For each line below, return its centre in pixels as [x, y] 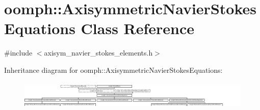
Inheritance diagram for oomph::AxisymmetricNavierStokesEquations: [113, 70]
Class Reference [138, 28]
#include [18, 53]
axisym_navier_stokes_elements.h [98, 53]
